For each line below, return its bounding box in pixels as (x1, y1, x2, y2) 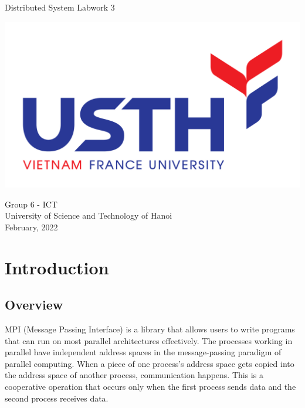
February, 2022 (5, 220, 58, 233)
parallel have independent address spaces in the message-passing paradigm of (5, 346, 282, 358)
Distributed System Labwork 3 (5, 1, 115, 13)
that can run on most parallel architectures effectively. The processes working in (5, 334, 293, 346)
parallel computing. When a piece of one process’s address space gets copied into (5, 357, 294, 369)
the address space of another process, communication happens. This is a (5, 369, 263, 381)
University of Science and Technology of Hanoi (5, 209, 172, 222)
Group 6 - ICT (5, 198, 57, 210)
